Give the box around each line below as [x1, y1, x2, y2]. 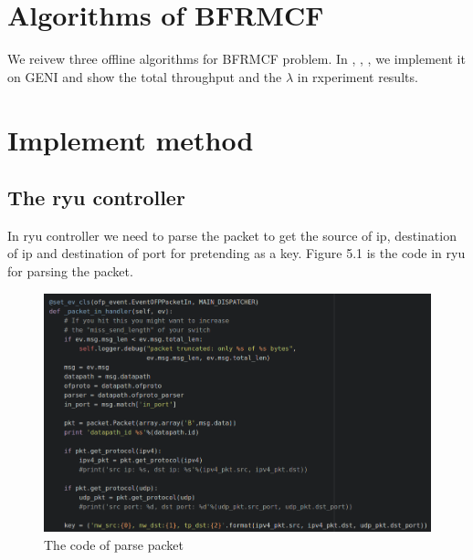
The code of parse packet [44, 534, 184, 554]
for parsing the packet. [7, 262, 133, 281]
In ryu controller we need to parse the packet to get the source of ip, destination [7, 225, 457, 244]
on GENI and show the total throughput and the [7, 67, 282, 86]
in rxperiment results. [297, 67, 418, 86]
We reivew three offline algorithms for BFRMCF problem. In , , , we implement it [7, 49, 466, 68]
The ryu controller [7, 183, 185, 212]
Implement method [7, 120, 254, 158]
